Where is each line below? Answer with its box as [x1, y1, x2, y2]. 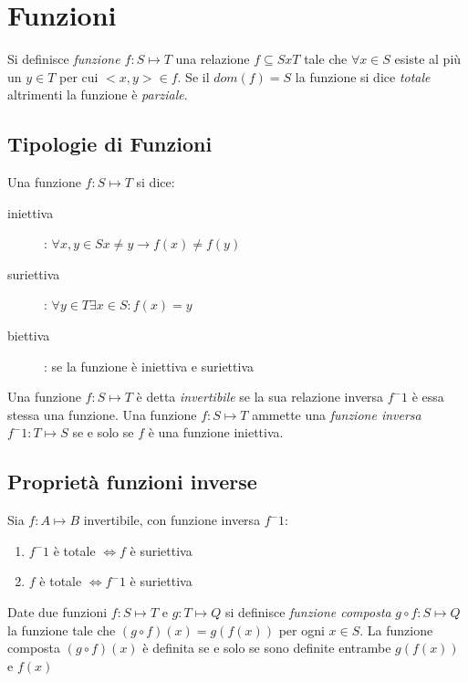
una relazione [175, 49, 250, 68]
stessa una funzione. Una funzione [7, 404, 197, 424]
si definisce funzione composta [224, 603, 391, 622]
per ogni [278, 620, 325, 639]
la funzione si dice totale [295, 67, 431, 86]
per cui [59, 67, 99, 86]
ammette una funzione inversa [252, 404, 421, 424]
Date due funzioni [7, 603, 108, 622]
